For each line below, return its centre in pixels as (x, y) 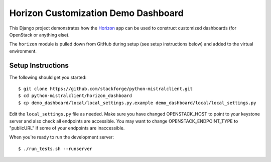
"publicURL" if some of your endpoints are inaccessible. (67, 128)
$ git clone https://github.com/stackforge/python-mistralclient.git (106, 89)
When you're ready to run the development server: (62, 137)
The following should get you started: (48, 77)
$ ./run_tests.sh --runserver (55, 148)
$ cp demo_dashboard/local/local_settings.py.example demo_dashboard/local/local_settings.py (137, 103)
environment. (23, 51)
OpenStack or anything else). (39, 34)
